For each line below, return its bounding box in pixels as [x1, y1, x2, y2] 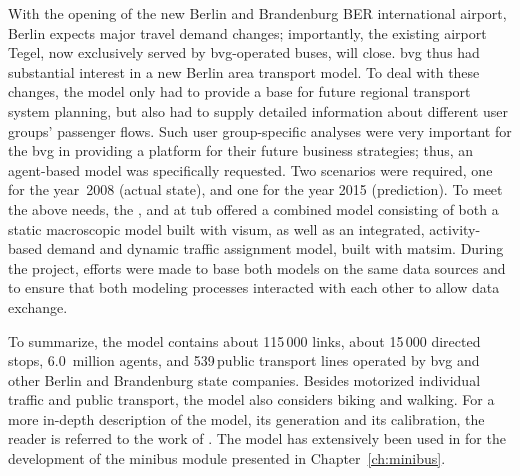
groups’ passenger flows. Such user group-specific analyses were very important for [8, 120, 512, 141]
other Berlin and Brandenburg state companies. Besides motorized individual [8, 369, 481, 390]
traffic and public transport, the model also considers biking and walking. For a [8, 389, 495, 410]
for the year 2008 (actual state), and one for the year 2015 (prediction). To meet [8, 179, 503, 200]
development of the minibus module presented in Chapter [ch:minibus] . [8, 448, 446, 469]
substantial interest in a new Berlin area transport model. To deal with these [8, 61, 480, 82]
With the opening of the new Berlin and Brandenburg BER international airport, [8, 3, 507, 23]
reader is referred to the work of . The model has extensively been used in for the [8, 428, 506, 449]
